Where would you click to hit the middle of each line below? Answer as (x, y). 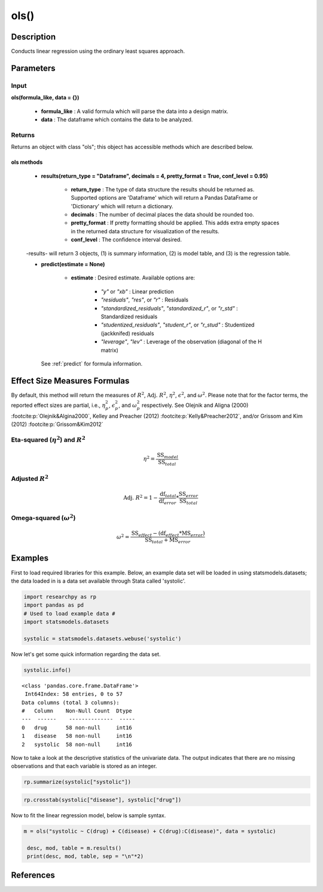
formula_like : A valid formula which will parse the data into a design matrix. (135, 111)
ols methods (27, 162)
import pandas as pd (54, 605)
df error (167, 502)
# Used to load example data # (70, 614)
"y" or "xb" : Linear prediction (137, 291)
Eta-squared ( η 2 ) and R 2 (48, 439)
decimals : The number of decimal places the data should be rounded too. (162, 215)
